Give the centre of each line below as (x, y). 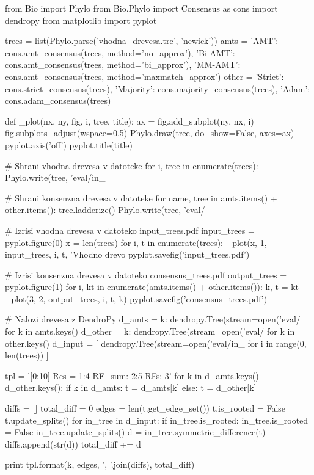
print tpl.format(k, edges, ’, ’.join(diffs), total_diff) (100, 464)
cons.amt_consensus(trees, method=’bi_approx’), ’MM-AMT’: (123, 64)
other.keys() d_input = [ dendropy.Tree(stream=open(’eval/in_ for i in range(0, (156, 343)
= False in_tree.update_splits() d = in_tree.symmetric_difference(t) (135, 432)
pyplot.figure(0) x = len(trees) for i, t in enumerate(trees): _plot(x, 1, (136, 242)
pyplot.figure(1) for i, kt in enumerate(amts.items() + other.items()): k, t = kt (152, 287)
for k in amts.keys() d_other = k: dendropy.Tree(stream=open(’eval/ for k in (150, 331)
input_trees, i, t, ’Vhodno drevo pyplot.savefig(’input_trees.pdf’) (127, 254)
